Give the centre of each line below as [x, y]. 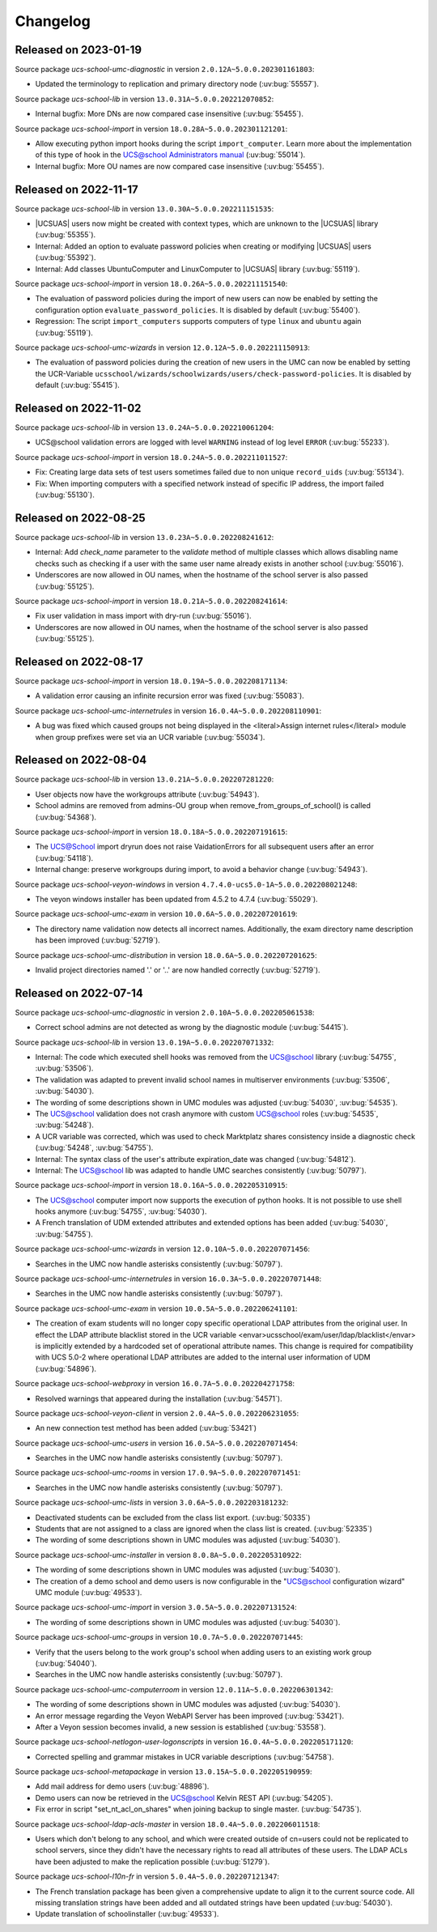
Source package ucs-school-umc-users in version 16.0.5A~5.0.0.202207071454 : [157, 1443]
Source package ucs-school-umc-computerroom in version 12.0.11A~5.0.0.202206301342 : [174, 1689]
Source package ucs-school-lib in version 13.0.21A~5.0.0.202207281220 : [144, 779]
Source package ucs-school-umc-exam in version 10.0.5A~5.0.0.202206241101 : [157, 1309]
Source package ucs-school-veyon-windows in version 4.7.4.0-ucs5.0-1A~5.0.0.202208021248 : [186, 884]
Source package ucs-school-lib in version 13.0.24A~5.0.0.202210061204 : [144, 428]
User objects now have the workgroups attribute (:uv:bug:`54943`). [147, 794]
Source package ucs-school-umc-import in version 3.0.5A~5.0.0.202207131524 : [156, 1607]
